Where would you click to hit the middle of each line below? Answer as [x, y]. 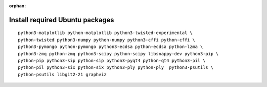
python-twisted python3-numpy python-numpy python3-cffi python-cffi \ [107, 40]
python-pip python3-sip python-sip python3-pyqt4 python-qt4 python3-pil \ [112, 60]
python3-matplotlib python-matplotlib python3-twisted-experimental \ [105, 33]
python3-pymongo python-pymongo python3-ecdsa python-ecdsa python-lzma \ [111, 47]
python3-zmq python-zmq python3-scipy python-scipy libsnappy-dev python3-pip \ [118, 54]
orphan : [18, 6]
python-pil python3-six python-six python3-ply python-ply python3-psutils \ [116, 67]
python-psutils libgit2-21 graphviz [62, 74]
